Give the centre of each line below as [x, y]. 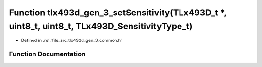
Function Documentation [47, 54]
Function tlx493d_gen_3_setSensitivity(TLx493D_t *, [118, 13]
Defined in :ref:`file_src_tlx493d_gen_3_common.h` [72, 40]
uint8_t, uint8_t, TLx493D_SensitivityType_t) [101, 26]
